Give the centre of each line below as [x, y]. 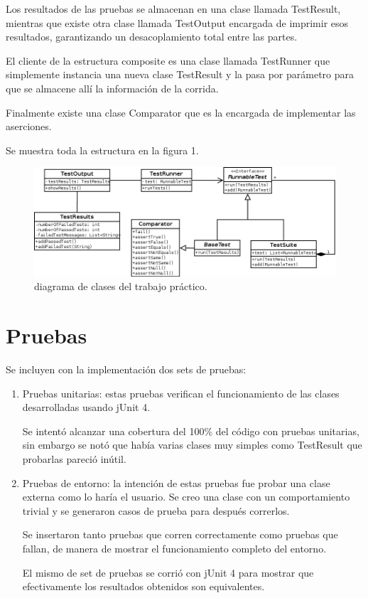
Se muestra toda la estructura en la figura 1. [102, 150]
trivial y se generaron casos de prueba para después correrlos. [156, 510]
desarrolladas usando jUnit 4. [86, 407]
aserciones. [29, 126]
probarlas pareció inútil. [74, 459]
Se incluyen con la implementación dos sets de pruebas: [126, 369]
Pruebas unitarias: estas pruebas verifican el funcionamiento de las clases [181, 393]
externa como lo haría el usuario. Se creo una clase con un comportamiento [186, 497]
